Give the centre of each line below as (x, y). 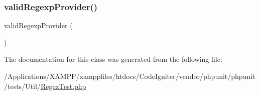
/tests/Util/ (22, 86)
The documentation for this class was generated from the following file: (113, 59)
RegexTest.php (63, 86)
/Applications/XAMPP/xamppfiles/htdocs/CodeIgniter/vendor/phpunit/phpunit (130, 76)
